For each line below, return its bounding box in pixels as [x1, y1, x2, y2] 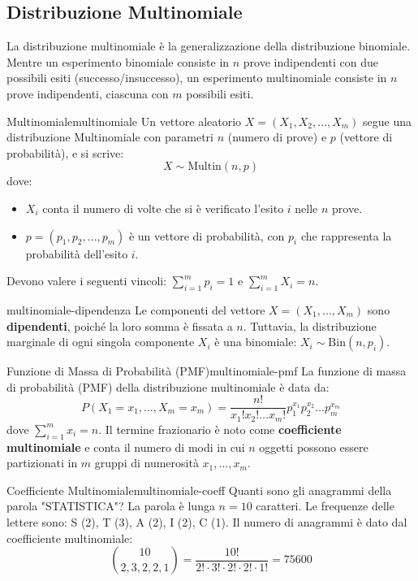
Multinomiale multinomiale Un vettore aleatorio [6, 112, 242, 129]
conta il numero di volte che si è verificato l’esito [42, 199, 284, 216]
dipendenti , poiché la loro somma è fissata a [6, 317, 233, 334]
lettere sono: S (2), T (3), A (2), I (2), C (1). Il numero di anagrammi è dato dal [6, 514, 407, 530]
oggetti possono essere [259, 438, 368, 455]
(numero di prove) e [227, 128, 327, 145]
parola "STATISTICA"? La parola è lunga [6, 497, 215, 514]
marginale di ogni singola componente [6, 333, 195, 350]
